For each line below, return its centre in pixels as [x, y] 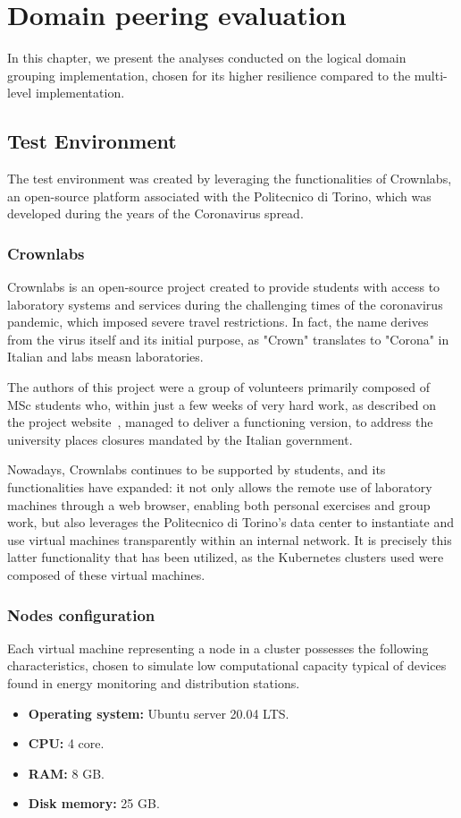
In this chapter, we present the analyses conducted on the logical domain [207, 58]
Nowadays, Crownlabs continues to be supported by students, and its [197, 469]
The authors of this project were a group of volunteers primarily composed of [219, 387]
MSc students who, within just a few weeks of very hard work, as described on [222, 404]
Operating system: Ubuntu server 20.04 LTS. [159, 713]
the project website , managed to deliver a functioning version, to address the [220, 422]
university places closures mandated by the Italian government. [180, 439]
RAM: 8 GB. [66, 773]
